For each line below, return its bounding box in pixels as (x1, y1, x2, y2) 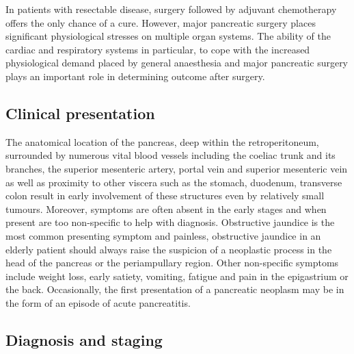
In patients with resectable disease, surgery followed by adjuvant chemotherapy (5, 2, 337, 16)
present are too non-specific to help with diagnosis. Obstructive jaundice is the (5, 215, 335, 229)
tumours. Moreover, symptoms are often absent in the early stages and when (5, 201, 327, 216)
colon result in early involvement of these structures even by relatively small (5, 188, 325, 203)
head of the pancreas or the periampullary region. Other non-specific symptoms (5, 255, 339, 270)
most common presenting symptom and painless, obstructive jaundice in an (5, 228, 321, 242)
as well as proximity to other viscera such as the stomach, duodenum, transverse (5, 175, 342, 189)
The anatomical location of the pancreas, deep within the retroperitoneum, (5, 134, 319, 149)
